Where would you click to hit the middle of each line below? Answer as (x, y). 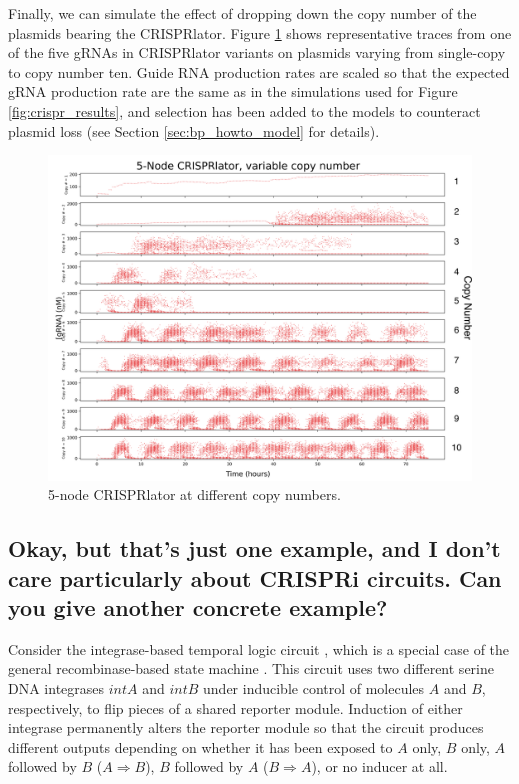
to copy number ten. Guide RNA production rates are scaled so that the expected (259, 71)
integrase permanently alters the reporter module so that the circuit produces (246, 727)
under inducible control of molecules (314, 687)
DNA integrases (56, 687)
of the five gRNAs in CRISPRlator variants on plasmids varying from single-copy (257, 52)
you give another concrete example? (198, 606)
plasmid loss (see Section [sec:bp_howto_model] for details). (194, 130)
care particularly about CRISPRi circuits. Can (255, 577)
